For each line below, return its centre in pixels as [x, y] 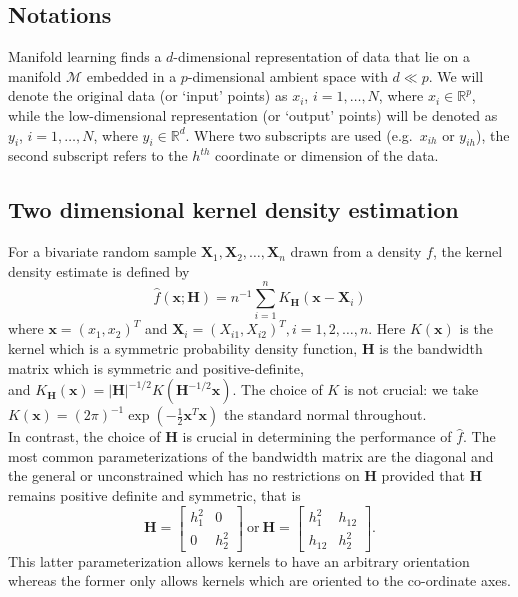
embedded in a [131, 75]
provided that [423, 475]
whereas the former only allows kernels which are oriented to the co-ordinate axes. [259, 580]
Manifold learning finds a [85, 56]
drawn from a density [356, 251]
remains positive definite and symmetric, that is [154, 495]
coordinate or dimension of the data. [327, 155]
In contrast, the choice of [84, 436]
